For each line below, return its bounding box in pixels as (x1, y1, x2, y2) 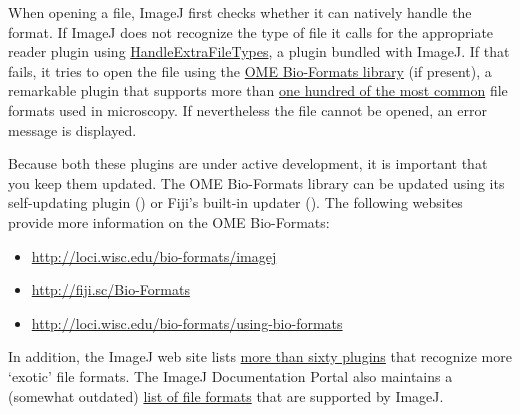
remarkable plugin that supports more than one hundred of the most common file (8, 80, 508, 101)
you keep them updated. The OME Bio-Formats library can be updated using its (8, 172, 505, 193)
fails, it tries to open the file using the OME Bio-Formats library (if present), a (8, 60, 492, 81)
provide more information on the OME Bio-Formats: (8, 211, 330, 232)
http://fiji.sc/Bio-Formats (31, 279, 190, 300)
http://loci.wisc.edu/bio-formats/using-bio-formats (31, 312, 343, 333)
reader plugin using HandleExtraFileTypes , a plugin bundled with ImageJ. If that (8, 41, 510, 62)
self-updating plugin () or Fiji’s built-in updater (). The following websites (8, 192, 463, 213)
